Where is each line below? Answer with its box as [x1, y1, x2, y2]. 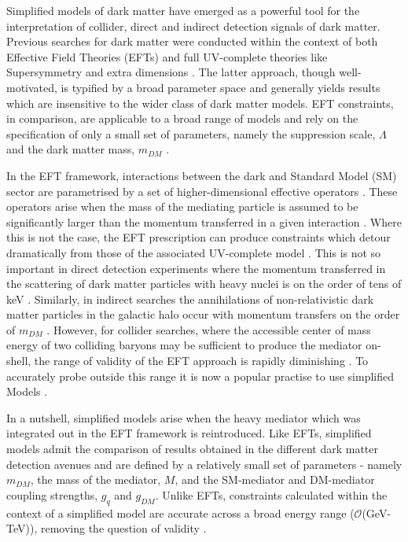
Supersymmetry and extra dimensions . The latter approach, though [6, 64, 336, 80]
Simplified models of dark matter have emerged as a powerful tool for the [6, 2, 360, 18]
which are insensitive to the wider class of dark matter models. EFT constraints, [6, 94, 394, 111]
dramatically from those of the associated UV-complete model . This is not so [6, 244, 381, 260]
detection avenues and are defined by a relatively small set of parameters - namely [6, 455, 402, 472]
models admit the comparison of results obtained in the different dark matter [6, 441, 379, 457]
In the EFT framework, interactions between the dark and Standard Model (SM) [6, 167, 397, 183]
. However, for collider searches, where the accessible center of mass [46, 321, 371, 337]
